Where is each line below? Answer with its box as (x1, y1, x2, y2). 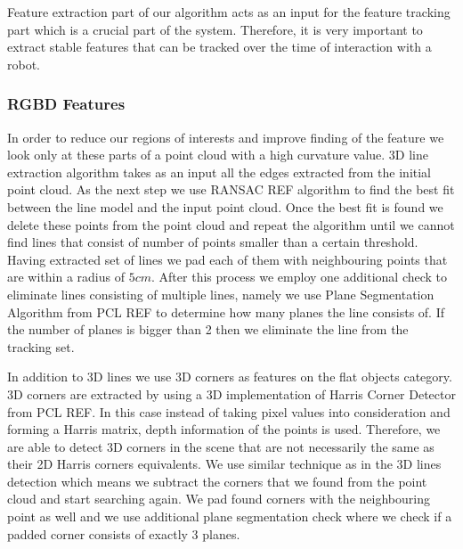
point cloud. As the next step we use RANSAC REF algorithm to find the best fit (7, 180, 455, 199)
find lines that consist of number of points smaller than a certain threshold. (7, 233, 418, 251)
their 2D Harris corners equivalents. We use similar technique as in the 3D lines (7, 455, 442, 473)
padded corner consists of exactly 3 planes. (7, 524, 240, 543)
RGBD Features (7, 93, 126, 115)
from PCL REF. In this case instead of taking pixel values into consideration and (7, 402, 451, 421)
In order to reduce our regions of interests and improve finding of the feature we (7, 127, 444, 146)
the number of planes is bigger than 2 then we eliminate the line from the (7, 320, 409, 339)
